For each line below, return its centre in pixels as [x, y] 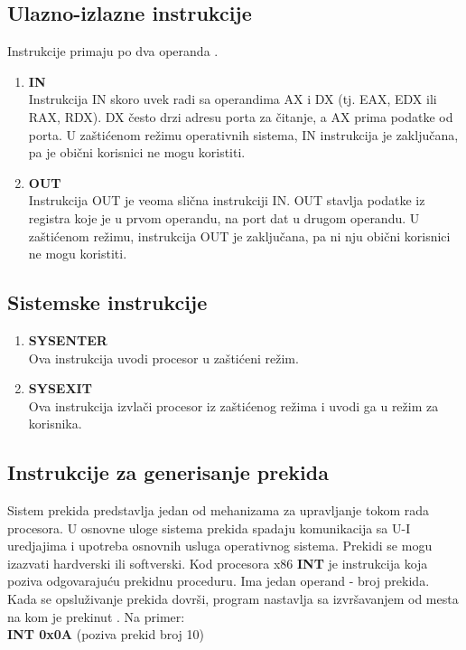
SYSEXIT [60, 388]
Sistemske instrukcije [107, 302]
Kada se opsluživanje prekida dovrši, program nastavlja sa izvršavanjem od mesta [233, 599]
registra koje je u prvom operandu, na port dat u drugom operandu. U [224, 217]
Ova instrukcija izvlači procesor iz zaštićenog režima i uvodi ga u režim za [233, 405]
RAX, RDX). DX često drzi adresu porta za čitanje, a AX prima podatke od [241, 116]
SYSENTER [68, 339]
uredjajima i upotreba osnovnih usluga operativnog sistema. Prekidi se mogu [220, 546]
